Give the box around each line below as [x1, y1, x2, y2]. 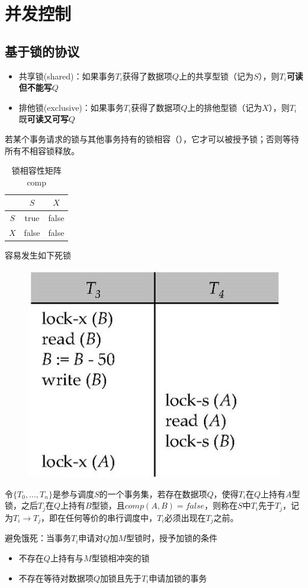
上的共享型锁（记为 [178, 69, 254, 82]
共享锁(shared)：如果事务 [18, 69, 115, 82]
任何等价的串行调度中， [66, 511, 158, 523]
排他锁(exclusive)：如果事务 [18, 101, 124, 113]
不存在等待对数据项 [18, 571, 94, 584]
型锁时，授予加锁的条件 [126, 532, 218, 544]
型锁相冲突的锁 [91, 551, 150, 564]
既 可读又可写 [18, 113, 69, 125]
